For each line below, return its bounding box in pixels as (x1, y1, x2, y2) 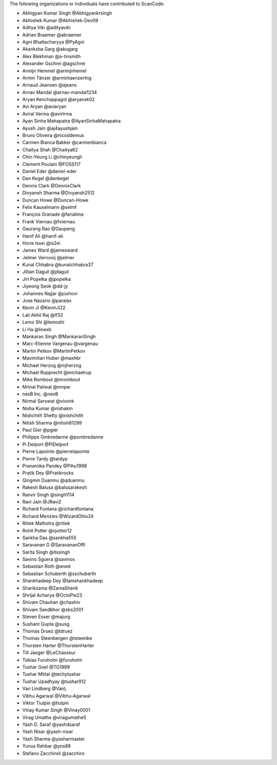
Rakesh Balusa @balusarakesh (22, 484, 87, 490)
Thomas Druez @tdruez (22, 628, 73, 634)
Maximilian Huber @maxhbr (22, 355, 82, 361)
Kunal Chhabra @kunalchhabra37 (22, 262, 93, 268)
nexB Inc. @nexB (22, 391, 58, 397)
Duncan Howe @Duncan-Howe (22, 197, 89, 203)
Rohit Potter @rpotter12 (22, 527, 72, 533)
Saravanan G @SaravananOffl (22, 542, 86, 548)
